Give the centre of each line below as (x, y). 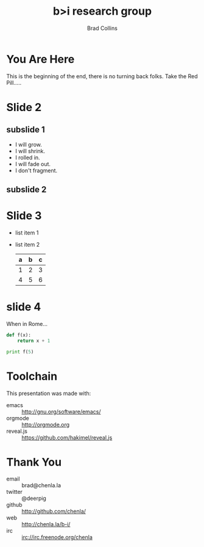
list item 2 (27, 245)
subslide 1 (26, 130)
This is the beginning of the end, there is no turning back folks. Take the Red (102, 76)
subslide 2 (26, 190)
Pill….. (14, 82)
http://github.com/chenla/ (54, 512)
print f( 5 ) (20, 352)
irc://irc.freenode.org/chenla (57, 537)
